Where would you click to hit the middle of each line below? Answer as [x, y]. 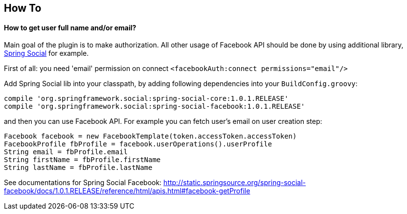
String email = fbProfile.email [66, 152]
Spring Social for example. [46, 53]
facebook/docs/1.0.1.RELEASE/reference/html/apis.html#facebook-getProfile [127, 191]
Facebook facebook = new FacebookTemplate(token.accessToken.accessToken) [150, 136]
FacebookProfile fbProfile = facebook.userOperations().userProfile [138, 144]
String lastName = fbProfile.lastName [78, 168]
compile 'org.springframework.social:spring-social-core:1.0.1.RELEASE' [146, 99]
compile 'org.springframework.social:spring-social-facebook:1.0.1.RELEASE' [155, 107]
